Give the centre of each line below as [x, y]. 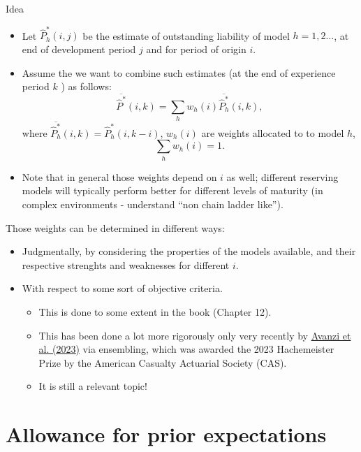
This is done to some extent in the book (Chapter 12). [155, 311]
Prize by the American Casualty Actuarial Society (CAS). [163, 362]
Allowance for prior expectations [166, 434]
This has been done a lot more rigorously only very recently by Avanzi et [195, 335]
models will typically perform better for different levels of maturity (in [172, 190]
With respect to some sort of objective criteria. [122, 288]
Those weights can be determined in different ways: [115, 227]
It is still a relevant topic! [93, 386]
